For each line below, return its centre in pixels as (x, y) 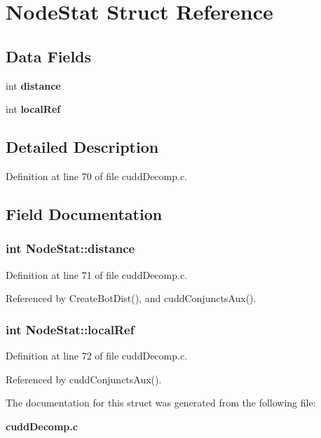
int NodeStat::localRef (70, 329)
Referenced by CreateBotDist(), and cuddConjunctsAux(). (131, 298)
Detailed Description (82, 147)
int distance (33, 85)
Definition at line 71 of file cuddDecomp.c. (97, 274)
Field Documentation (84, 213)
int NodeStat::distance (70, 248)
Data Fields (49, 56)
